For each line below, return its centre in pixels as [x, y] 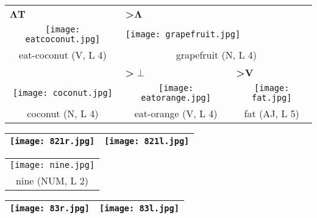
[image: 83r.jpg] [50, 208]
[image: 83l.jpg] [139, 208]
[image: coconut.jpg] [63, 93]
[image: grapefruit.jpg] [183, 34]
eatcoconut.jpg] [63, 39]
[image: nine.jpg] [52, 165]
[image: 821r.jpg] [52, 141]
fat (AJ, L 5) [272, 113]
